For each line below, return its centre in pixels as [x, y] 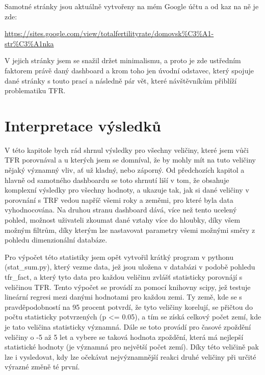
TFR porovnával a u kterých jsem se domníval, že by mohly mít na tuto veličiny [130, 160]
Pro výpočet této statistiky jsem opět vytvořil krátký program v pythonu [119, 257]
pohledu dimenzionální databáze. [56, 240]
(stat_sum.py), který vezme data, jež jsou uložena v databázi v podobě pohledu [130, 267]
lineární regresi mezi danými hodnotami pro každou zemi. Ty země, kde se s [123, 297]
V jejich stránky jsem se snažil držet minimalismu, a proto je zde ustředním [123, 60]
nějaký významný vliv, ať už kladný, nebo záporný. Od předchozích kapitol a [125, 170]
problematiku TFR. [35, 90]
